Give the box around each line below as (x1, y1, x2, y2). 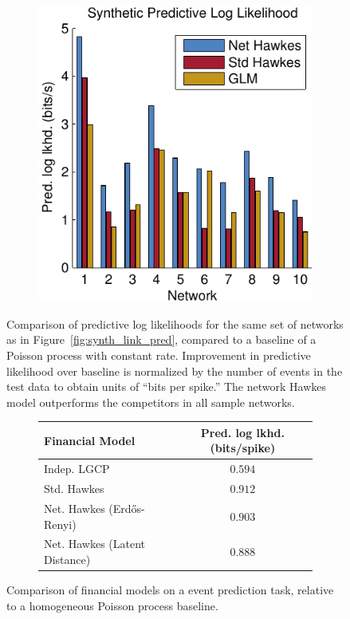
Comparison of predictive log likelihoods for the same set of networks (6, 315, 344, 332)
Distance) (44, 550, 91, 567)
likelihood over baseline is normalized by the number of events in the (6, 362, 343, 379)
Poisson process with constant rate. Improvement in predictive (6, 346, 311, 363)
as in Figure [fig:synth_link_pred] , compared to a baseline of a (6, 331, 317, 348)
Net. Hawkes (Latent (44, 535, 146, 552)
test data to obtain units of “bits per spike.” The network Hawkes (6, 378, 326, 395)
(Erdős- (108, 499, 145, 516)
